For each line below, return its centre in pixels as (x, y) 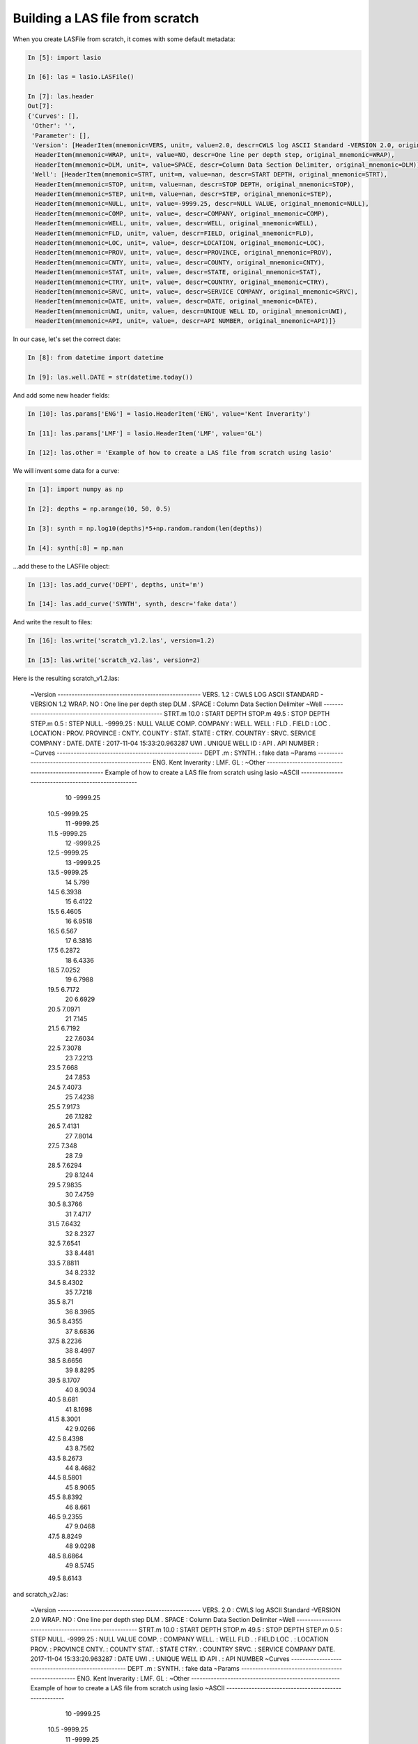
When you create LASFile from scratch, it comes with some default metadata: (124, 39)
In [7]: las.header (61, 97)
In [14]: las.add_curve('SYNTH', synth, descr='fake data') (132, 604)
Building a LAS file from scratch (106, 18)
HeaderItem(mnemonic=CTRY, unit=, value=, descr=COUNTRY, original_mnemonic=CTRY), (182, 282)
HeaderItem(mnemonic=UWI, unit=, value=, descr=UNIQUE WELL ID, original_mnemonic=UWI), (191, 311)
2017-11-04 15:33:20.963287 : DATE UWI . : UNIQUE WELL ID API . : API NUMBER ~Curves (160, 1659)
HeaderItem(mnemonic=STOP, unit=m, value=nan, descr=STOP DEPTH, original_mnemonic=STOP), (195, 184)
